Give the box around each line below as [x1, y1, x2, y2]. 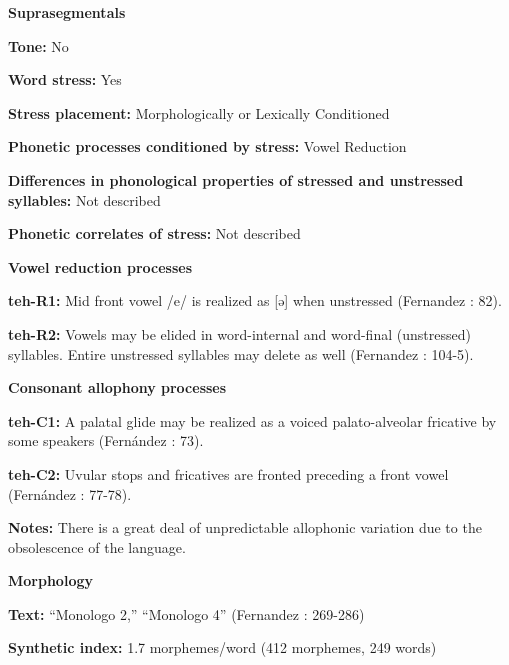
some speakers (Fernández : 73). [8, 430, 204, 451]
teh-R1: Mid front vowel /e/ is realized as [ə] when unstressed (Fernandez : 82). [8, 290, 502, 311]
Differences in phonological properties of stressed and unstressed [8, 169, 464, 190]
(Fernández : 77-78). [8, 483, 132, 504]
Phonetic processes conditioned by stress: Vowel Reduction [8, 136, 407, 157]
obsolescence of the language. [8, 536, 186, 557]
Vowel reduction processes [8, 256, 193, 277]
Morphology [8, 570, 93, 591]
